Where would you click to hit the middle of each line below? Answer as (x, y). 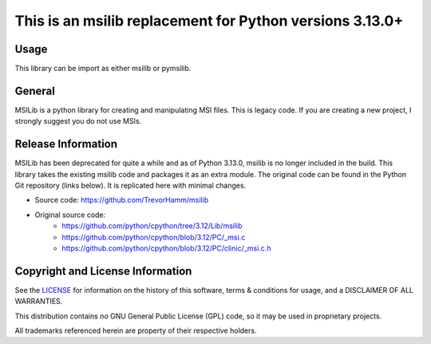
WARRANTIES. (39, 301)
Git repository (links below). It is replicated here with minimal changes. (130, 186)
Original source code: (70, 215)
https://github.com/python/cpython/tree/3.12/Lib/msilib (152, 226)
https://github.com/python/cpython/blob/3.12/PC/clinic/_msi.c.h (166, 248)
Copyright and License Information (103, 271)
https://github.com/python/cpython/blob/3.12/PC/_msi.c (154, 237)
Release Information (66, 144)
